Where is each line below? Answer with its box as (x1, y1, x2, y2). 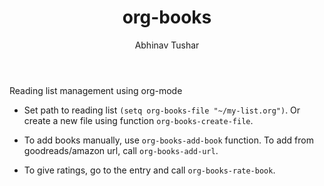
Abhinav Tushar (134, 39, 200, 51)
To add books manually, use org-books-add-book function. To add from (23, 134, 314, 146)
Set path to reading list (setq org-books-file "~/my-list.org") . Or (23, 104, 301, 116)
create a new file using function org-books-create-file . (23, 114, 254, 126)
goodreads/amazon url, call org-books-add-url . (23, 144, 219, 156)
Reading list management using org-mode (9, 84, 183, 96)
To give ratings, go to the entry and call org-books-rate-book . (23, 164, 276, 176)
